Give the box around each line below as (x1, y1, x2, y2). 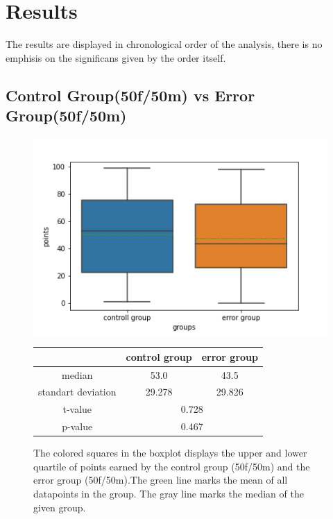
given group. (33, 500, 86, 514)
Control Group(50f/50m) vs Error (6, 84, 255, 105)
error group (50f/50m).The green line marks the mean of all (33, 473, 288, 487)
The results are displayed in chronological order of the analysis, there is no (6, 37, 323, 51)
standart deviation (38, 384, 117, 399)
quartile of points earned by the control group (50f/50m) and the (33, 459, 310, 473)
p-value (62, 419, 93, 434)
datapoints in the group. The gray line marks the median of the (33, 486, 304, 500)
